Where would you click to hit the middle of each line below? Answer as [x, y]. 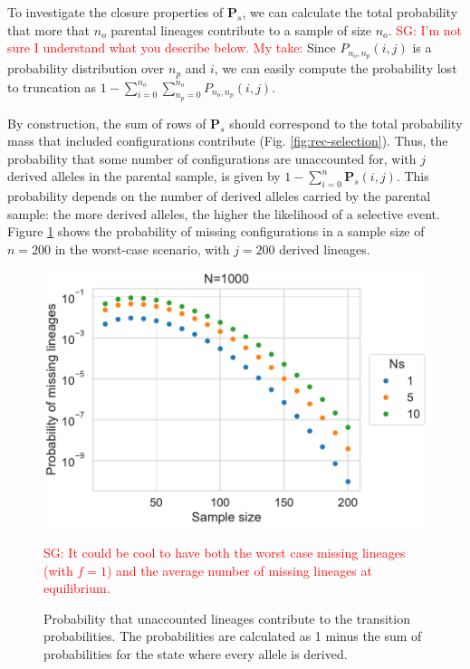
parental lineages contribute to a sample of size [241, 29]
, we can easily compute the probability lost [336, 68]
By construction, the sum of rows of [107, 123]
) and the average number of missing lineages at [239, 570]
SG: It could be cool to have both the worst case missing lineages [225, 552]
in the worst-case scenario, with [142, 249]
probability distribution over [86, 68]
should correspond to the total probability [346, 123]
